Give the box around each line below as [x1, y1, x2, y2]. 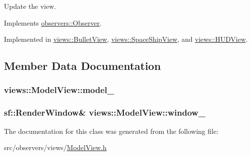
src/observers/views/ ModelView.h [4, 142, 107, 153]
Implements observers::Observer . [4, 17, 102, 28]
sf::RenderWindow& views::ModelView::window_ [4, 106, 206, 119]
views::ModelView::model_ [4, 84, 114, 96]
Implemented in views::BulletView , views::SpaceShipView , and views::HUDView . [4, 34, 248, 44]
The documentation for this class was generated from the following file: [4, 125, 218, 136]
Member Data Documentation [4, 58, 161, 73]
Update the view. [4, 1, 56, 11]
